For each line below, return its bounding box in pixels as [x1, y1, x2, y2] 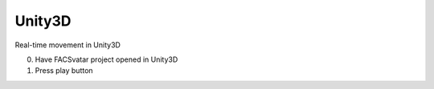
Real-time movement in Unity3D [14, 40, 121, 50]
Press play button [35, 66, 93, 75]
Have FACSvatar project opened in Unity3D [35, 55, 178, 64]
